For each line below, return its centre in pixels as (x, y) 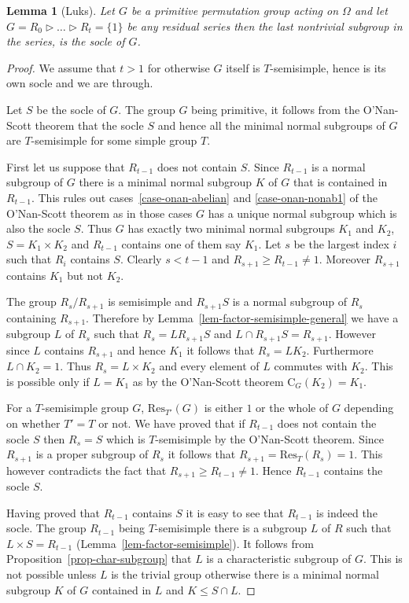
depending (369, 408)
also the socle (39, 228)
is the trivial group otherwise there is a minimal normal (245, 574)
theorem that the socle (89, 125)
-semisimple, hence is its (328, 67)
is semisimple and (150, 301)
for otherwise (179, 67)
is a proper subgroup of (92, 454)
